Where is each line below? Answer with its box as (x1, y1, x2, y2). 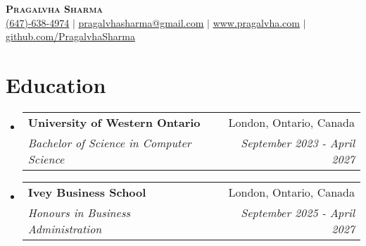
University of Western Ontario (27, 113, 201, 130)
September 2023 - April (241, 134, 355, 151)
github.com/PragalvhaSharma (6, 29, 135, 44)
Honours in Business (27, 204, 131, 221)
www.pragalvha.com (213, 15, 300, 30)
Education (6, 70, 106, 99)
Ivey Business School (27, 183, 146, 200)
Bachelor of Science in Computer (27, 134, 191, 151)
